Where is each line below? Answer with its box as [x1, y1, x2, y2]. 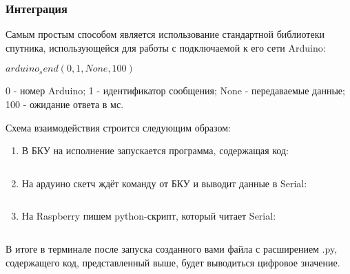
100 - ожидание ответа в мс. [6, 97, 124, 111]
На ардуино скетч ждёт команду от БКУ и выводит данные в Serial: [21, 176, 307, 190]
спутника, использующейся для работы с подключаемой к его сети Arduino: [6, 40, 326, 54]
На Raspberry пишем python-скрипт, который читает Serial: [21, 209, 276, 223]
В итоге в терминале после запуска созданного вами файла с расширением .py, [6, 241, 338, 255]
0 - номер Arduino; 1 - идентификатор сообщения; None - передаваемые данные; [6, 83, 345, 98]
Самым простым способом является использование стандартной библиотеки [6, 27, 325, 41]
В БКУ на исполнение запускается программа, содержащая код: [21, 143, 289, 158]
